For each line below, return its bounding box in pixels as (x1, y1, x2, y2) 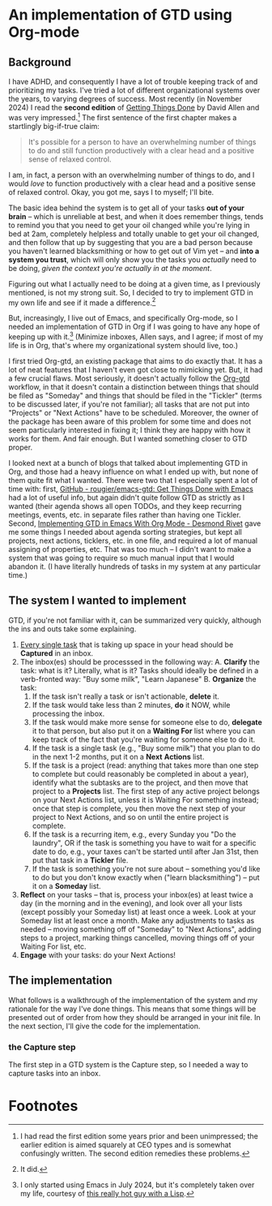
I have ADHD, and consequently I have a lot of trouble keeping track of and (8, 77, 258, 86)
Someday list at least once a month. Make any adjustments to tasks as (19, 915, 255, 925)
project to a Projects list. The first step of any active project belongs (32, 786, 261, 796)
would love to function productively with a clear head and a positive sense (8, 179, 257, 188)
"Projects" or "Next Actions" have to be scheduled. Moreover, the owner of (8, 407, 259, 417)
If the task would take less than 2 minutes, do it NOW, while (32, 700, 231, 709)
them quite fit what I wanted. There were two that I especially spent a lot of (8, 475, 258, 485)
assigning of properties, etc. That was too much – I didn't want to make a (8, 544, 252, 553)
